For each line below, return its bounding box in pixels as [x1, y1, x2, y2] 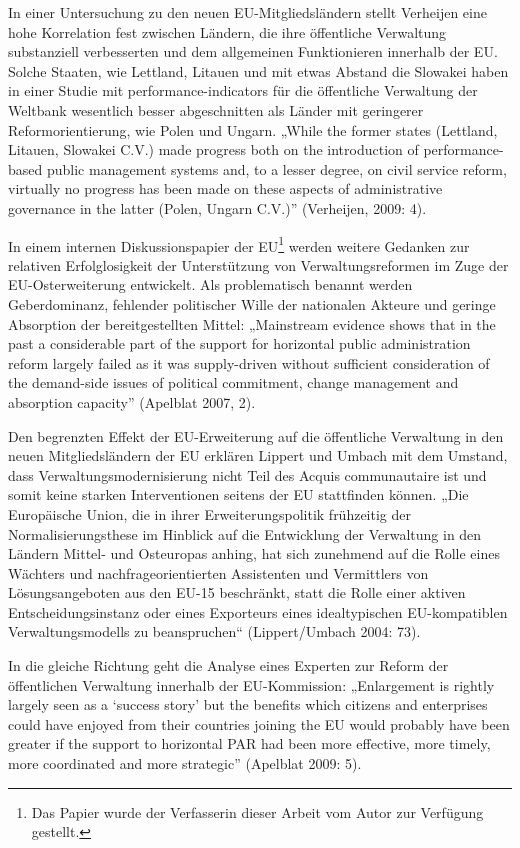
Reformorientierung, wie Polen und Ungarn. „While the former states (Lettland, [8, 119, 498, 140]
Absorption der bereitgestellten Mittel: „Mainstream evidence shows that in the [8, 313, 496, 334]
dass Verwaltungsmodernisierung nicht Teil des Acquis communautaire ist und [8, 464, 487, 485]
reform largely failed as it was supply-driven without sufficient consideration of [8, 352, 490, 373]
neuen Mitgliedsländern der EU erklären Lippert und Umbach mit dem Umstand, [8, 445, 508, 466]
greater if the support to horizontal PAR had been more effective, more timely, [8, 733, 491, 754]
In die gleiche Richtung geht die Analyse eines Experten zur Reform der [8, 655, 449, 676]
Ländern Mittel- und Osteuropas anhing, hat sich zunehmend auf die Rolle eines [8, 543, 500, 564]
